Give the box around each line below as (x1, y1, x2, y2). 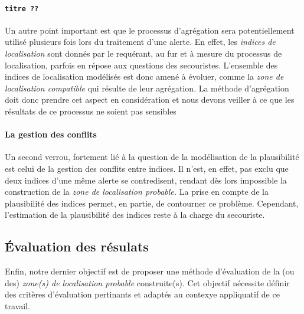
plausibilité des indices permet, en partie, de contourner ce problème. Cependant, (5, 197, 299, 209)
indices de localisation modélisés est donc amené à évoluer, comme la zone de (5, 70, 284, 83)
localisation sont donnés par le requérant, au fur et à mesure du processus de (5, 47, 282, 60)
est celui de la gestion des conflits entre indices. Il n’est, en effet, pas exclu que (5, 162, 289, 174)
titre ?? (5, 4, 39, 13)
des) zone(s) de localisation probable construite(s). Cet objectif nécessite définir (5, 276, 290, 289)
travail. (5, 299, 30, 312)
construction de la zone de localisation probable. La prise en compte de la (5, 185, 269, 198)
